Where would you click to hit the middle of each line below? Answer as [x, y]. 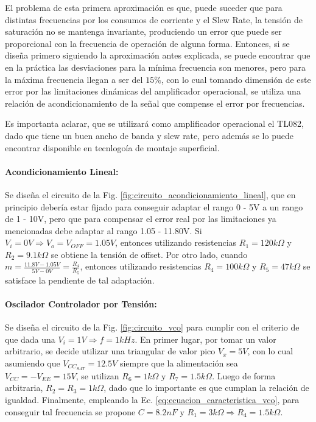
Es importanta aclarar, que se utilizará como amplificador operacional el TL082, [154, 123]
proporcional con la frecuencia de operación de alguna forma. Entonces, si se [147, 43]
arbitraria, [24, 388]
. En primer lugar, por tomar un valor [205, 339]
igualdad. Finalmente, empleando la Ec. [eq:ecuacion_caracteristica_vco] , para [152, 399]
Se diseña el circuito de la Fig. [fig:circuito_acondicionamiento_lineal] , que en [150, 194]
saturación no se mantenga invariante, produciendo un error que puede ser [143, 31]
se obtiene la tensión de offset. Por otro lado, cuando [149, 254]
